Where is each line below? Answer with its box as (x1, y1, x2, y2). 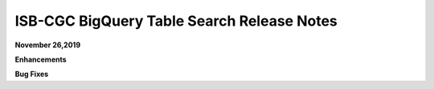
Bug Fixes (14, 69, 49, 79)
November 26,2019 (14, 40, 80, 50)
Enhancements (14, 55, 68, 64)
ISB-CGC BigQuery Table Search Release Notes (14, 12, 338, 30)
